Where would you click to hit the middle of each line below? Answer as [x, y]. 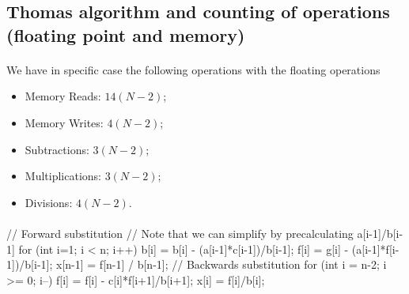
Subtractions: [57, 149]
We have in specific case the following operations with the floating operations [193, 69]
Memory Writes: [64, 122]
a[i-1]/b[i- [380, 233]
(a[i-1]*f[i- [375, 249]
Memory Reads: [63, 96]
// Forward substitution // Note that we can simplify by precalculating [180, 233]
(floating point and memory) [126, 34]
